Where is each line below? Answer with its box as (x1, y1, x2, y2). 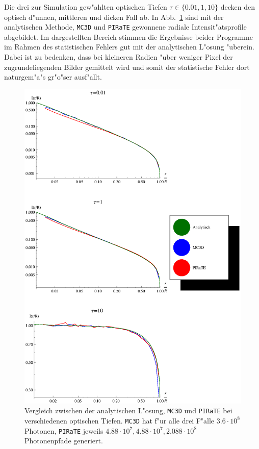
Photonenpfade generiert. (24, 435, 103, 446)
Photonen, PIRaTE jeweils (24, 425, 103, 436)
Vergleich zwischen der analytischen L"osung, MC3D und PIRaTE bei (24, 405, 232, 416)
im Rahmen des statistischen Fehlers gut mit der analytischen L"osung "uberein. (4, 41, 254, 52)
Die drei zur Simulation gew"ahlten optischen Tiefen (4, 2, 167, 12)
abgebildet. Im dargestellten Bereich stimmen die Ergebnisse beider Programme (4, 31, 253, 42)
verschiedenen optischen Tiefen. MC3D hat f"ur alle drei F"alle (24, 415, 215, 426)
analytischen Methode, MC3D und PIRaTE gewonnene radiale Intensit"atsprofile (4, 21, 247, 32)
